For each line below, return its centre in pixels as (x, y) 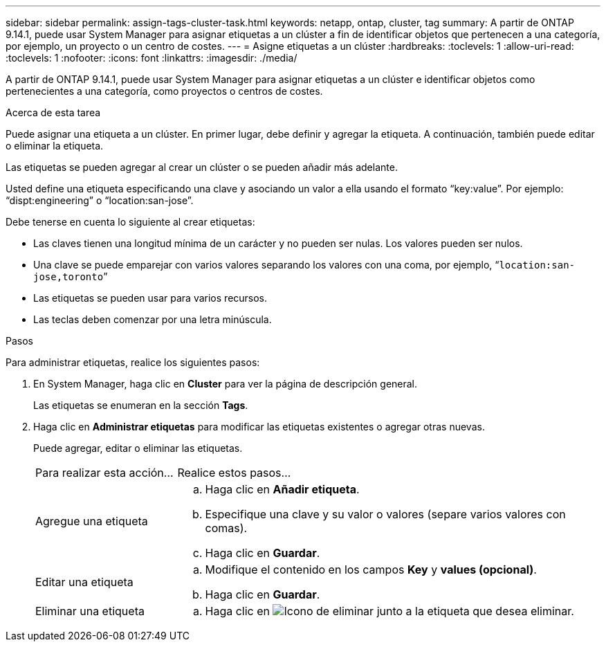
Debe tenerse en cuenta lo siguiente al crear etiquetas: (130, 222)
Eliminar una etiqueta (90, 611)
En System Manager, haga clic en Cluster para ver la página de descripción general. (226, 384)
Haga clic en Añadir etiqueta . (282, 489)
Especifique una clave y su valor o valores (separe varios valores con (385, 514)
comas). (226, 528)
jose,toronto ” (71, 276)
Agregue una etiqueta (92, 521)
